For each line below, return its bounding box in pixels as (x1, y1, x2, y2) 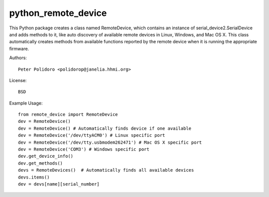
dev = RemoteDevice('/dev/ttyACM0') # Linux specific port (18, 132, 165, 138)
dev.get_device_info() (18, 153, 74, 159)
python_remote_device (9, 7, 107, 18)
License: (9, 77, 27, 83)
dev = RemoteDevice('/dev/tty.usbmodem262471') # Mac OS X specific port (18, 139, 202, 145)
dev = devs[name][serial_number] (18, 181, 100, 187)
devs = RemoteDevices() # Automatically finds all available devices (18, 167, 194, 173)
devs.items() (18, 174, 50, 180)
